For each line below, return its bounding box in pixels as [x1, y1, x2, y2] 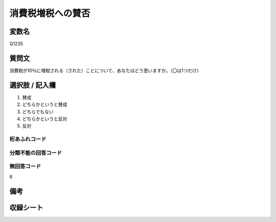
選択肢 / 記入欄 [9, 81, 56, 90]
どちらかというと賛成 [22, 101, 67, 107]
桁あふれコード [9, 136, 47, 143]
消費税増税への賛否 [9, 8, 90, 19]
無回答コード [9, 163, 41, 170]
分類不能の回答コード [9, 149, 62, 156]
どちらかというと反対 [22, 116, 67, 122]
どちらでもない [22, 108, 54, 115]
